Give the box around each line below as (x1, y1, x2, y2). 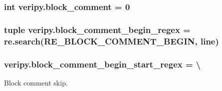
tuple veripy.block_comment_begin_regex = (4, 23, 191, 35)
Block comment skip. (4, 77, 68, 87)
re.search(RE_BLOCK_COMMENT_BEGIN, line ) (4, 34, 219, 47)
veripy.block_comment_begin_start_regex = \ (4, 57, 201, 70)
